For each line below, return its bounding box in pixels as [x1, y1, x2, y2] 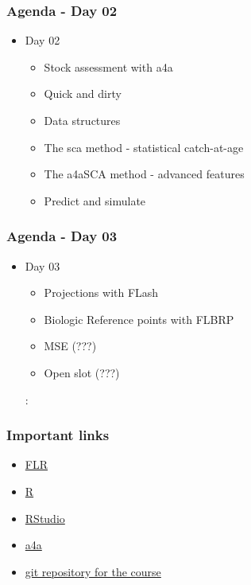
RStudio [25, 509, 65, 526]
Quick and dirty [44, 85, 122, 102]
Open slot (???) [44, 364, 120, 380]
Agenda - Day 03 [6, 226, 118, 246]
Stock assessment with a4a [44, 58, 173, 75]
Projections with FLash [44, 284, 159, 301]
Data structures [44, 112, 121, 128]
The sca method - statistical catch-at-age [44, 138, 244, 155]
